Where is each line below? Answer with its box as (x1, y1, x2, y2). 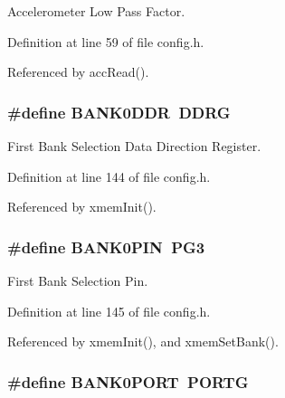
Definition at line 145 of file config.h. (7, 301, 211, 320)
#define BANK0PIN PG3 (7, 235, 205, 258)
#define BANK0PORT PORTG (7, 370, 249, 393)
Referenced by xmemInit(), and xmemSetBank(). (7, 332, 279, 351)
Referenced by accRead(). (7, 62, 149, 81)
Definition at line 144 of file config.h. (7, 166, 211, 185)
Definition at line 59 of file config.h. (7, 32, 204, 51)
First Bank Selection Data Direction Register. (7, 137, 261, 155)
